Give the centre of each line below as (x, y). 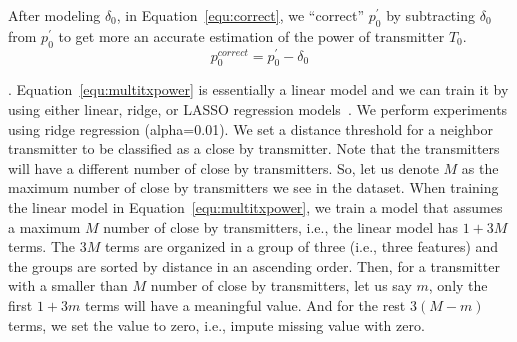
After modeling (54, 15)
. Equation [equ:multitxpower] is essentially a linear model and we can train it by (258, 89)
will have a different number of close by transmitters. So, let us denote (223, 167)
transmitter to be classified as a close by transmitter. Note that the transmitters (254, 148)
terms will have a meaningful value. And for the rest (245, 305)
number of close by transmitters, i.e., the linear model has (280, 226)
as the (480, 167)
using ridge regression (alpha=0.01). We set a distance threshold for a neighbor (250, 128)
